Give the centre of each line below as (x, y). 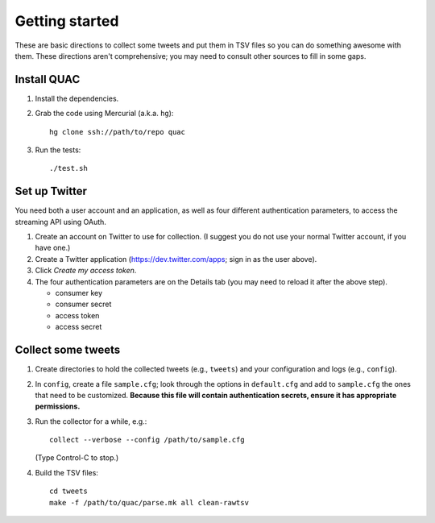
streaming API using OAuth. (60, 222)
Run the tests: (58, 150)
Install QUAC (48, 79)
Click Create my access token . (86, 271)
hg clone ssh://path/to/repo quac (117, 132)
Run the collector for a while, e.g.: (91, 421)
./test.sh (68, 168)
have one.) (53, 248)
